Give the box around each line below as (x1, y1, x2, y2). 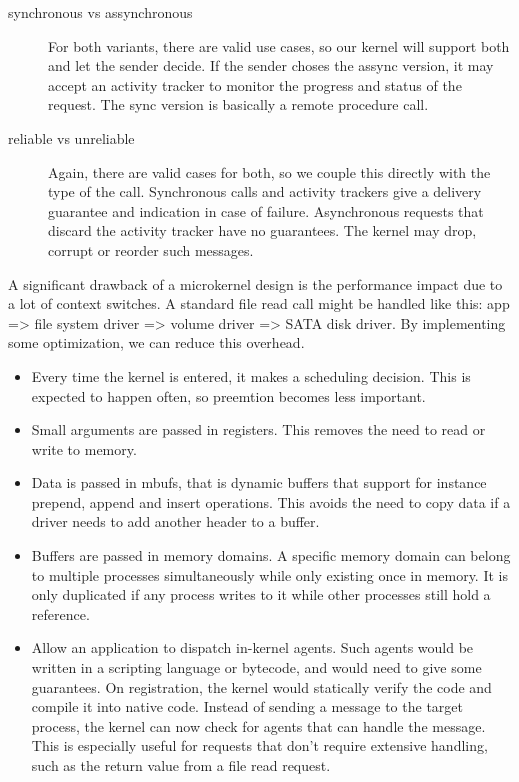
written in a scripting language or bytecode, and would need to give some (31, 657, 482, 678)
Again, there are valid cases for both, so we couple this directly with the (48, 161, 491, 182)
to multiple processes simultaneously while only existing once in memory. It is (31, 564, 508, 585)
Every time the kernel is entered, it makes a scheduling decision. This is (31, 365, 471, 386)
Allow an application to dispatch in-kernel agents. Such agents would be (31, 637, 474, 658)
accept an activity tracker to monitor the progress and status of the (48, 74, 462, 95)
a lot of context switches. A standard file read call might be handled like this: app (8, 293, 510, 314)
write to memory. (31, 438, 137, 459)
